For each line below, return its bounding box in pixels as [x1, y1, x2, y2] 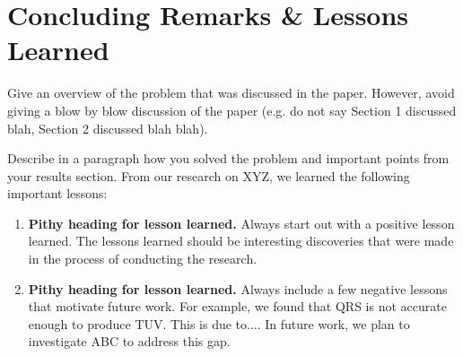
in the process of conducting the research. [28, 249, 258, 268]
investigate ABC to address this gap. [28, 332, 231, 351]
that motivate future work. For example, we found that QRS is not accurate [28, 297, 447, 316]
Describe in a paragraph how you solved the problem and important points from [7, 149, 450, 168]
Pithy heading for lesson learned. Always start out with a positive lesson [28, 213, 455, 232]
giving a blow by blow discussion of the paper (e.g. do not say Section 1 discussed [7, 100, 457, 119]
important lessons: [7, 184, 108, 203]
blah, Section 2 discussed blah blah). [7, 118, 208, 137]
